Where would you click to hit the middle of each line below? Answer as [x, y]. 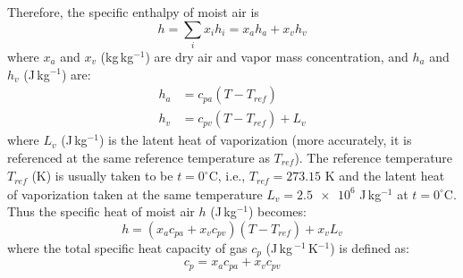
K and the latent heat [385, 176]
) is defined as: [370, 247]
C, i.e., [227, 176]
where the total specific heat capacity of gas [127, 247]
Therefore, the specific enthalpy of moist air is [133, 12]
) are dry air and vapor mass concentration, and [277, 56]
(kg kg [117, 56]
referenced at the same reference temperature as [139, 157]
